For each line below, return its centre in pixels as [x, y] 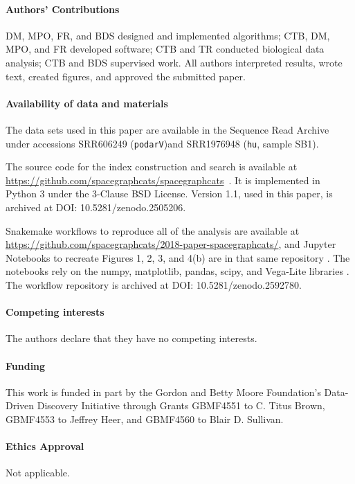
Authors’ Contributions [63, 9]
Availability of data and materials [87, 103]
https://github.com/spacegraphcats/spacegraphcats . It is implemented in [163, 180]
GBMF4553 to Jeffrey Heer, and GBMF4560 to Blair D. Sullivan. [145, 419]
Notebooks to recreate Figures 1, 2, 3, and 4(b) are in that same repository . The [178, 257]
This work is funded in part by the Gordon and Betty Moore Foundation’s [163, 392]
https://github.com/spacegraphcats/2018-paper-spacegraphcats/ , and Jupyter [171, 244]
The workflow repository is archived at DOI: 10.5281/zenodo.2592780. [154, 284]
